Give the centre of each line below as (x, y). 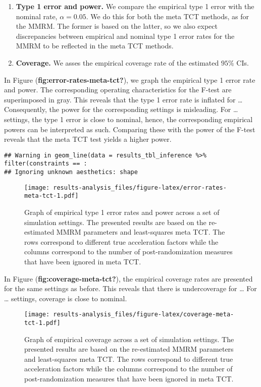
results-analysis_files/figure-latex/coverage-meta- (144, 315)
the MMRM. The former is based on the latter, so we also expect (117, 26)
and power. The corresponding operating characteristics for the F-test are (118, 90)
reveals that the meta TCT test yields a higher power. (88, 139)
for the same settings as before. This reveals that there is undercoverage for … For (130, 288)
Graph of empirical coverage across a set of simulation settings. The (129, 339)
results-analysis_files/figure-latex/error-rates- (140, 187)
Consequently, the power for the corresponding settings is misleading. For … (121, 109)
